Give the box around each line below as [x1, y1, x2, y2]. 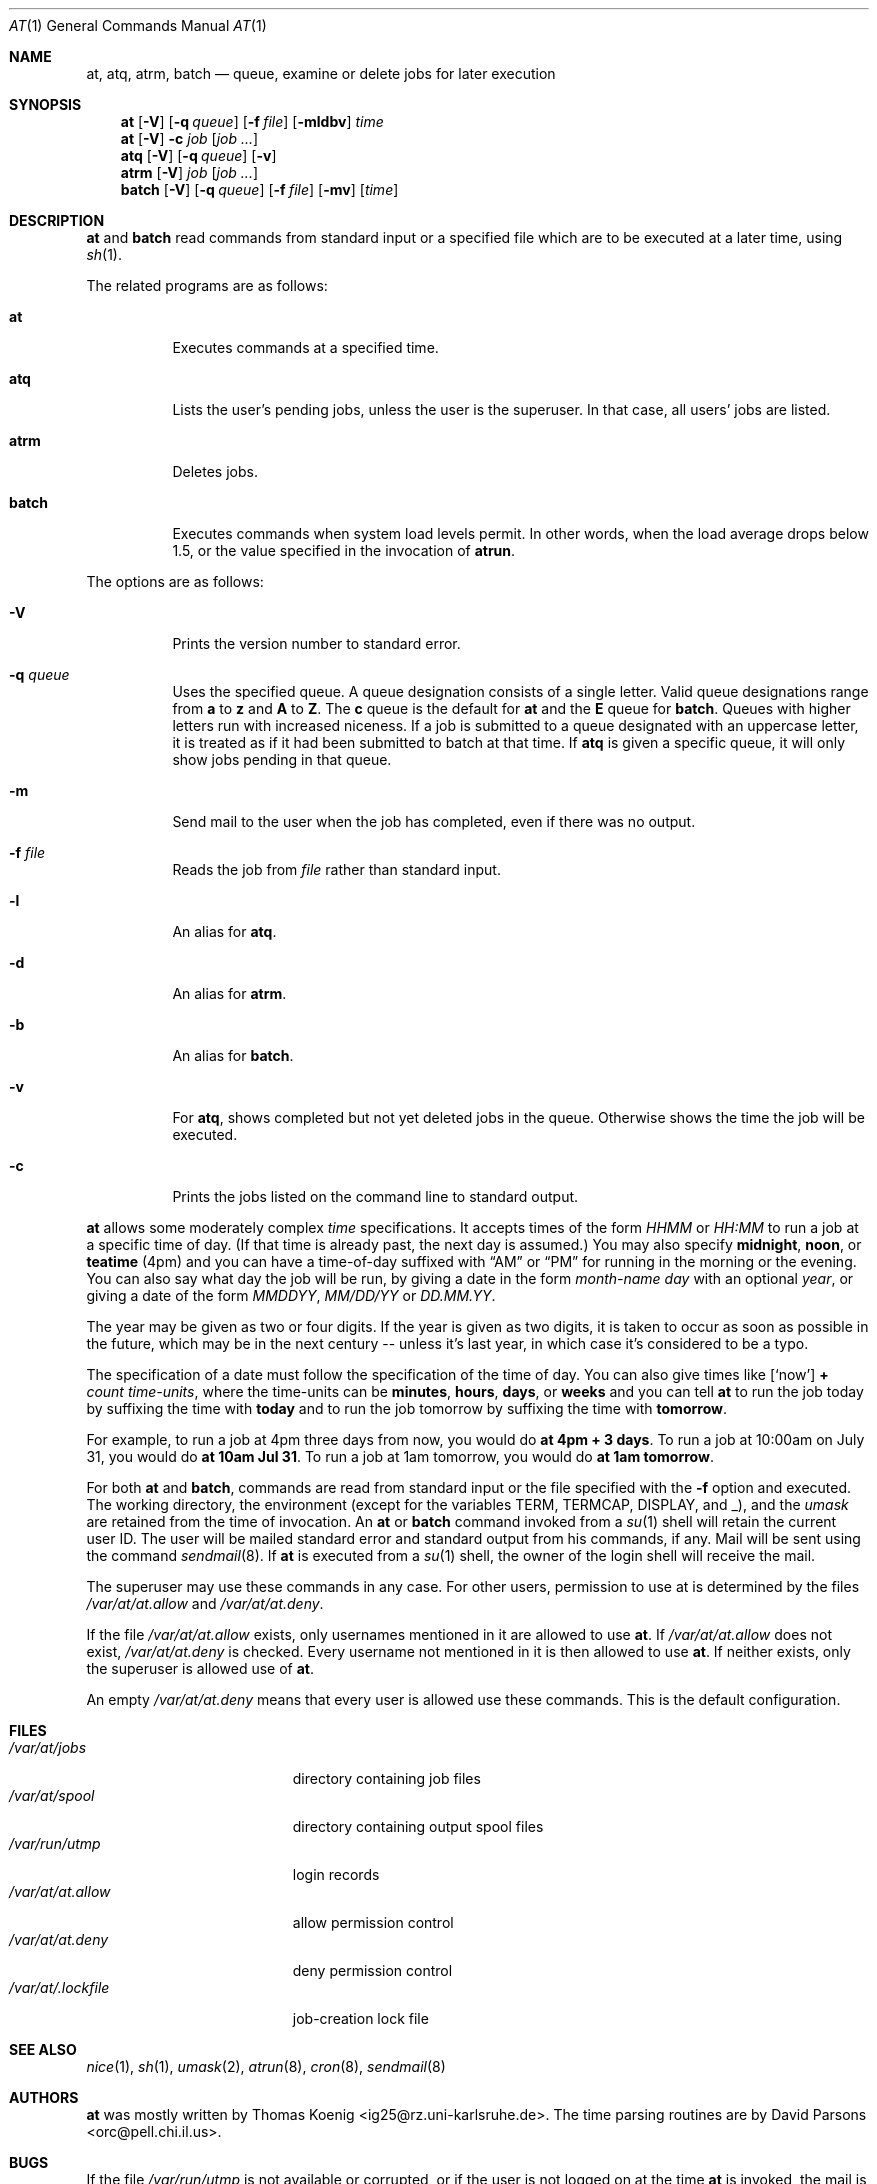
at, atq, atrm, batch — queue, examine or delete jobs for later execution [86, 65, 556, 82]
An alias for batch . [172, 1047, 294, 1064]
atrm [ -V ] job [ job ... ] [120, 164, 259, 181]
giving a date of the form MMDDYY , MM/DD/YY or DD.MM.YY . [86, 1287, 496, 1304]
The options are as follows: [86, 573, 264, 590]
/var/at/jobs [9, 1739, 87, 1756]
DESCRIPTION [9, 212, 105, 229]
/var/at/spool [9, 1787, 95, 1804]
